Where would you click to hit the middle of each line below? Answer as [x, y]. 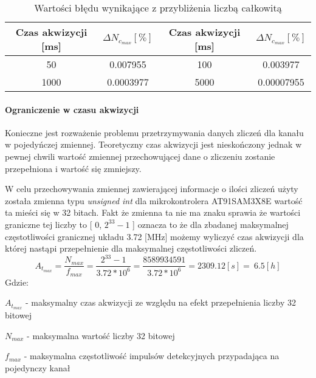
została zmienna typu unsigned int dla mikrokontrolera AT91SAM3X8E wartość [154, 200]
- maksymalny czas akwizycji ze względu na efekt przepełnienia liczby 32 [160, 302]
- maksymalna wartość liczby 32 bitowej [101, 335]
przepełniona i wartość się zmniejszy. [73, 168]
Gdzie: [17, 282]
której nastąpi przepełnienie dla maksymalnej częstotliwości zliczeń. [131, 248]
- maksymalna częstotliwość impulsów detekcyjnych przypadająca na [152, 356]
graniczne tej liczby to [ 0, [53, 224]
